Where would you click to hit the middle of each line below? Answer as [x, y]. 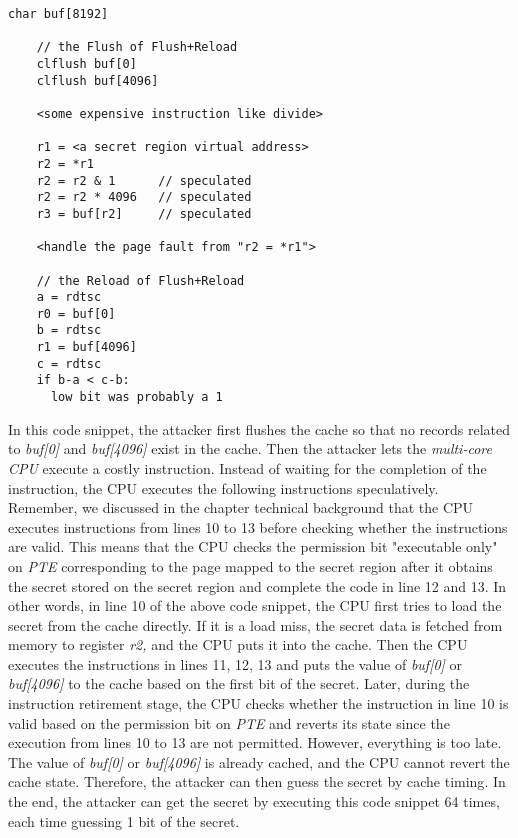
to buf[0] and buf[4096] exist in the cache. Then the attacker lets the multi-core [250, 448]
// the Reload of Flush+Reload [140, 280]
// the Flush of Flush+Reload [137, 47]
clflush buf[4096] [97, 80]
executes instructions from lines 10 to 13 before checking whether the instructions [258, 526]
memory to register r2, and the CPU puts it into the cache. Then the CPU [238, 644]
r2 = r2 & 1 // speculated [144, 180]
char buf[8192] [58, 14]
